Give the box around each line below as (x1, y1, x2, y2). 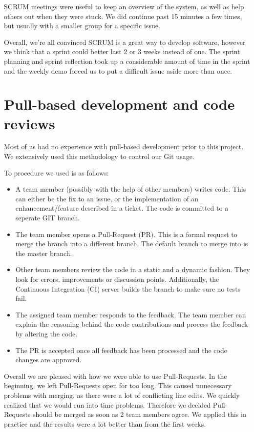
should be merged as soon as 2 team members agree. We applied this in (33, 409, 247, 419)
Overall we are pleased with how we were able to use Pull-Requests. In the (4, 371, 227, 381)
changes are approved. (15, 354, 82, 365)
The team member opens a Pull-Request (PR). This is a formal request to (15, 229, 237, 239)
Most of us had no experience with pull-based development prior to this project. (4, 141, 244, 152)
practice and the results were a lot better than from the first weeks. (4, 418, 206, 429)
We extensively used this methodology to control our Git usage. (4, 151, 194, 161)
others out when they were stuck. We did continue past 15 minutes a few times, (4, 11, 242, 21)
